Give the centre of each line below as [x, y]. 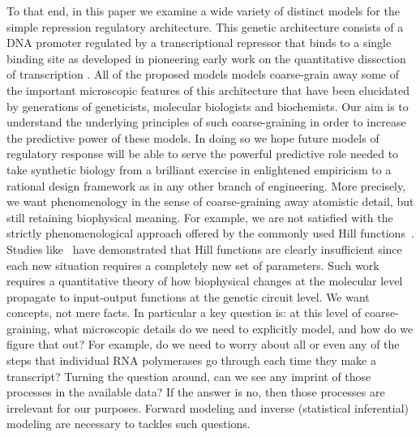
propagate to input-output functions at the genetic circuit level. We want [188, 296]
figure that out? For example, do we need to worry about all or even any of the [203, 344]
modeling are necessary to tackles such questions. [129, 424]
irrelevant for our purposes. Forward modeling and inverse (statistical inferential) [208, 407]
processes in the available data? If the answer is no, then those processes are [196, 392]
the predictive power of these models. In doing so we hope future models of [193, 137]
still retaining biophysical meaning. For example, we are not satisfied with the [200, 217]
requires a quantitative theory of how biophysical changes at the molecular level [205, 281]
